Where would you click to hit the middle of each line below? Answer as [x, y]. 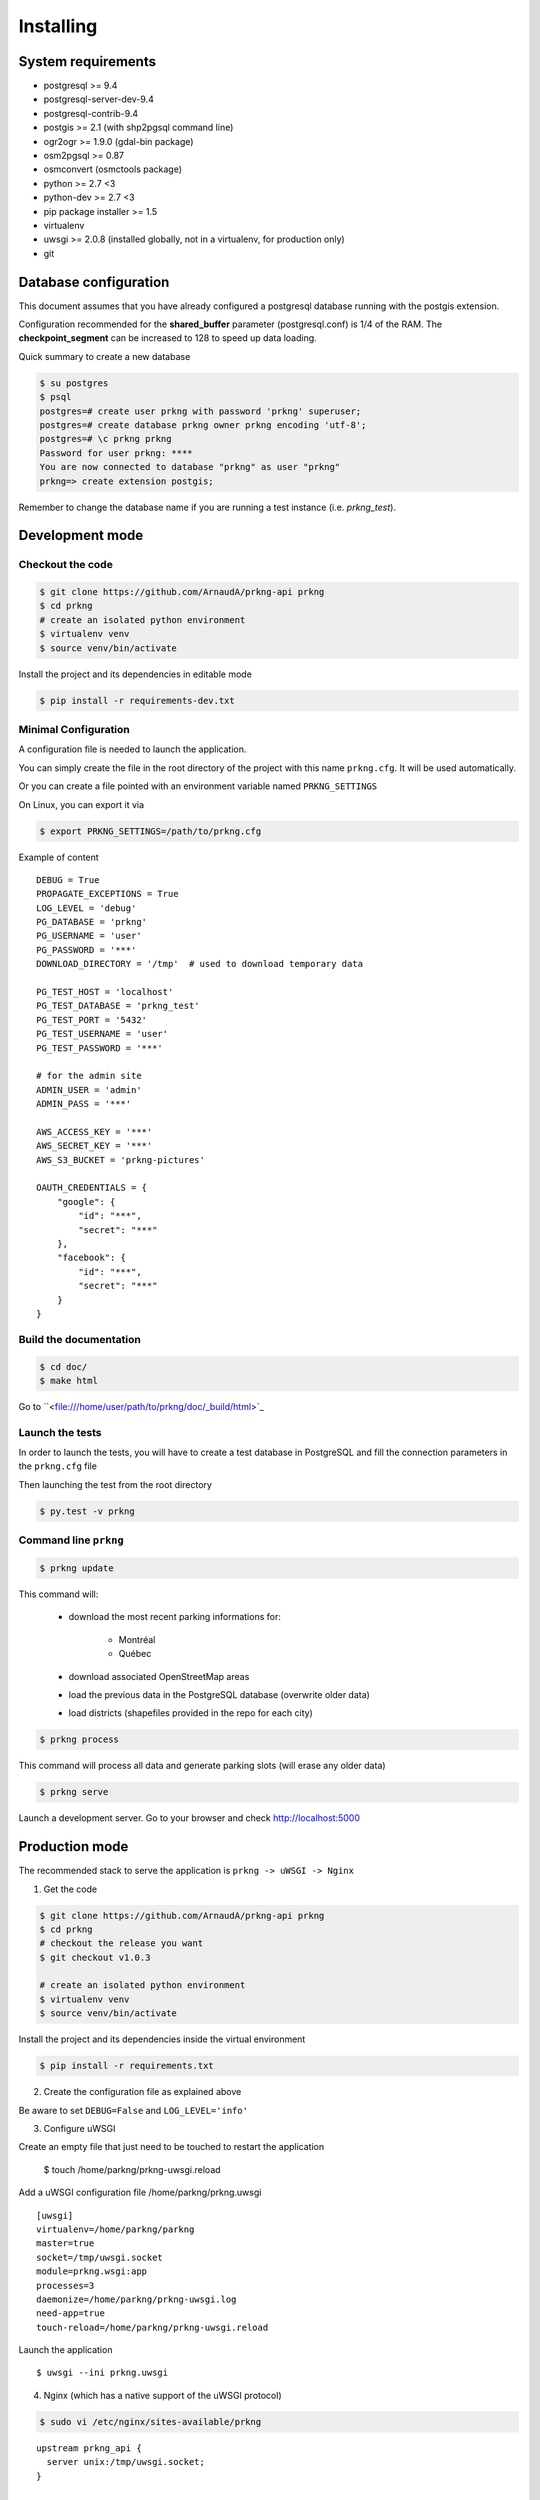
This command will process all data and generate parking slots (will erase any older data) [202, 1766]
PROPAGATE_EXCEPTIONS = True [107, 894]
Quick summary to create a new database [104, 356]
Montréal [137, 1639]
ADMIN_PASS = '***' [84, 1104]
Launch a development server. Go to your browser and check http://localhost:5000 [189, 1818]
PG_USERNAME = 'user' [89, 936]
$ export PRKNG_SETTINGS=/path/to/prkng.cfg [150, 831]
